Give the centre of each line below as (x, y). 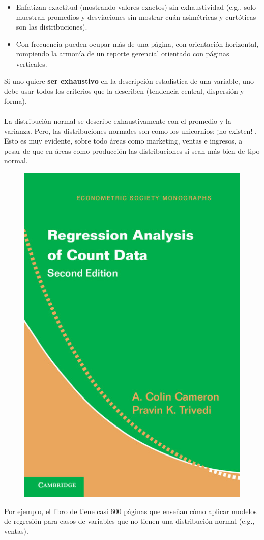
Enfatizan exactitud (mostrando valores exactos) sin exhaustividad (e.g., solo (136, 7)
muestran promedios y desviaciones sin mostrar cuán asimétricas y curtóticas (136, 17)
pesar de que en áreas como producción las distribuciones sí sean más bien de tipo (132, 150)
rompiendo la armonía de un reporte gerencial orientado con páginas (123, 54)
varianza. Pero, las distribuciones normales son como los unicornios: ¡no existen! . (130, 131)
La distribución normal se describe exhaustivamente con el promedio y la (118, 120)
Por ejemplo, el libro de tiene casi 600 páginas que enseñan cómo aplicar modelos (130, 511)
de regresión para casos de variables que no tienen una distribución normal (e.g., (129, 521)
